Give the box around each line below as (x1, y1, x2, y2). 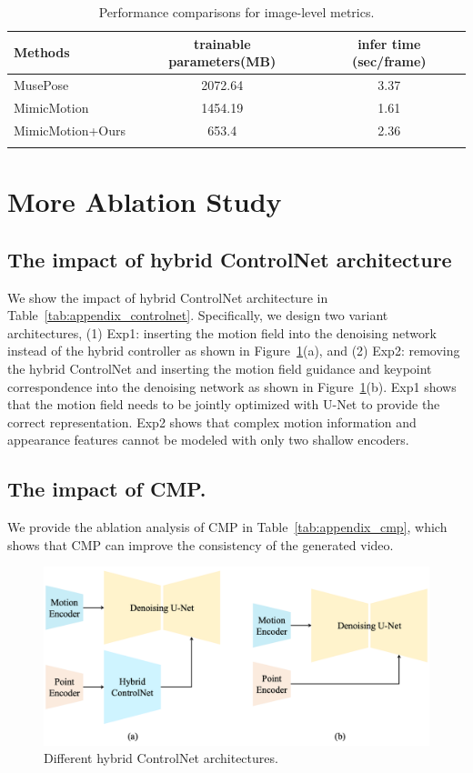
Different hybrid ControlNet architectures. (44, 748, 278, 768)
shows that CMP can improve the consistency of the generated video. (7, 535, 394, 554)
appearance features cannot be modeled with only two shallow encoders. (7, 430, 409, 449)
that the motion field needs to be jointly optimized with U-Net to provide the (7, 395, 440, 414)
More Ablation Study (7, 183, 282, 220)
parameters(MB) (168, 52, 277, 71)
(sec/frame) (351, 52, 427, 71)
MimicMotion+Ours (14, 120, 126, 139)
